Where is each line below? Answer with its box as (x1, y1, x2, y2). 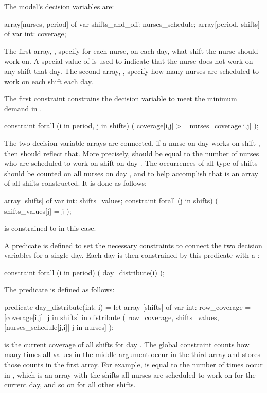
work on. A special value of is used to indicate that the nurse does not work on (4, 55, 253, 66)
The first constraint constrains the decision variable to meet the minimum (4, 93, 237, 104)
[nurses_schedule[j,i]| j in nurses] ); (4, 322, 114, 332)
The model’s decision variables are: (4, 1, 114, 11)
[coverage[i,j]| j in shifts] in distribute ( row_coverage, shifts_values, (4, 311, 219, 322)
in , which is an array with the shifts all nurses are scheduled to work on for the (4, 369, 256, 380)
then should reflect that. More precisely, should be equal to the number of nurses (4, 147, 259, 158)
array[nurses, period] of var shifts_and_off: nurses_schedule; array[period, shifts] (4, 18, 260, 29)
